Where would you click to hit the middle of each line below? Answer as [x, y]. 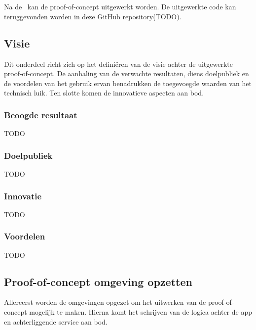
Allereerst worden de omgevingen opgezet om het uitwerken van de [105, 302]
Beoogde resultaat [41, 115]
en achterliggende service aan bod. [56, 321]
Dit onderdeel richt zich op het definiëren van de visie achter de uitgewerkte [118, 64]
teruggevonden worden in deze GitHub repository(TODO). [93, 16]
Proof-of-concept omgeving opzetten [98, 281]
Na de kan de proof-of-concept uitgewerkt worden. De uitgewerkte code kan [120, 7]
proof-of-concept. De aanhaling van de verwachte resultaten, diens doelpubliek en [127, 73]
